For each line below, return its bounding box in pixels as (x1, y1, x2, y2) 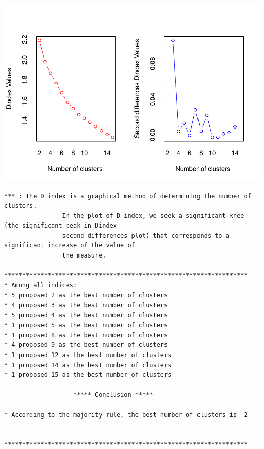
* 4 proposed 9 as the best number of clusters (4, 341, 168, 349)
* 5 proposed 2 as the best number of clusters (4, 292, 168, 299)
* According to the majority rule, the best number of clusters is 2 (4, 411, 248, 419)
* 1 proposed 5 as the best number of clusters (4, 322, 168, 329)
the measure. (62, 252, 106, 260)
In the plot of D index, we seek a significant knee (62, 212, 244, 219)
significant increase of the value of (4, 242, 135, 249)
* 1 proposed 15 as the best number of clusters (4, 371, 172, 379)
